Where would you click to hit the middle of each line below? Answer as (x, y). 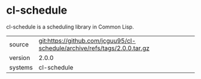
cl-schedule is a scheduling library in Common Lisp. (70, 27)
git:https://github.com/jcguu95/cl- (87, 40)
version (20, 58)
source (19, 44)
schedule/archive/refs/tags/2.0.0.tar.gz (94, 48)
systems (21, 67)
